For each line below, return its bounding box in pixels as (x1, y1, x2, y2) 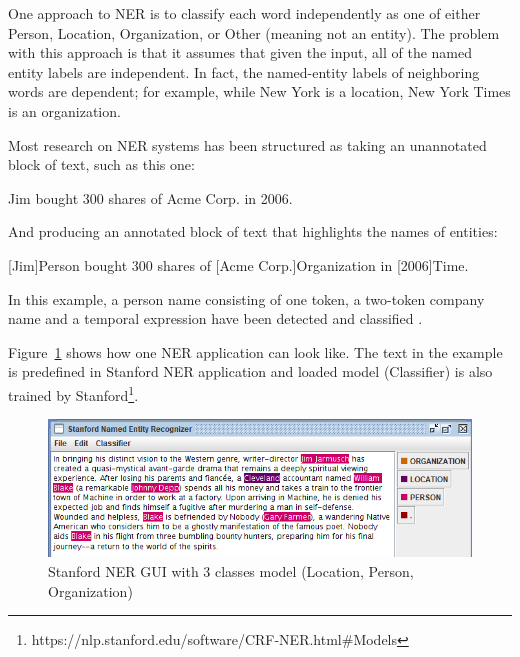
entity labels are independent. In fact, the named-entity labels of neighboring (8, 61, 480, 82)
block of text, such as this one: (8, 154, 195, 175)
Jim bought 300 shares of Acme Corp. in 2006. (8, 187, 293, 208)
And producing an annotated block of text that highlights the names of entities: (8, 221, 498, 242)
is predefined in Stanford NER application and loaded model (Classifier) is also (8, 361, 493, 382)
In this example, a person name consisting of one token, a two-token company (8, 288, 485, 309)
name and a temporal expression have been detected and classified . (8, 308, 423, 329)
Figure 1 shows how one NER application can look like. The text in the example (8, 341, 503, 362)
